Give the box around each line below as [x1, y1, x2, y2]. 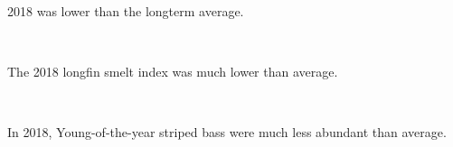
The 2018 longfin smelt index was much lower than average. [7, 62, 338, 81]
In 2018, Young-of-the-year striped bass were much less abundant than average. [7, 123, 447, 142]
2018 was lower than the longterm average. [7, 2, 244, 20]
